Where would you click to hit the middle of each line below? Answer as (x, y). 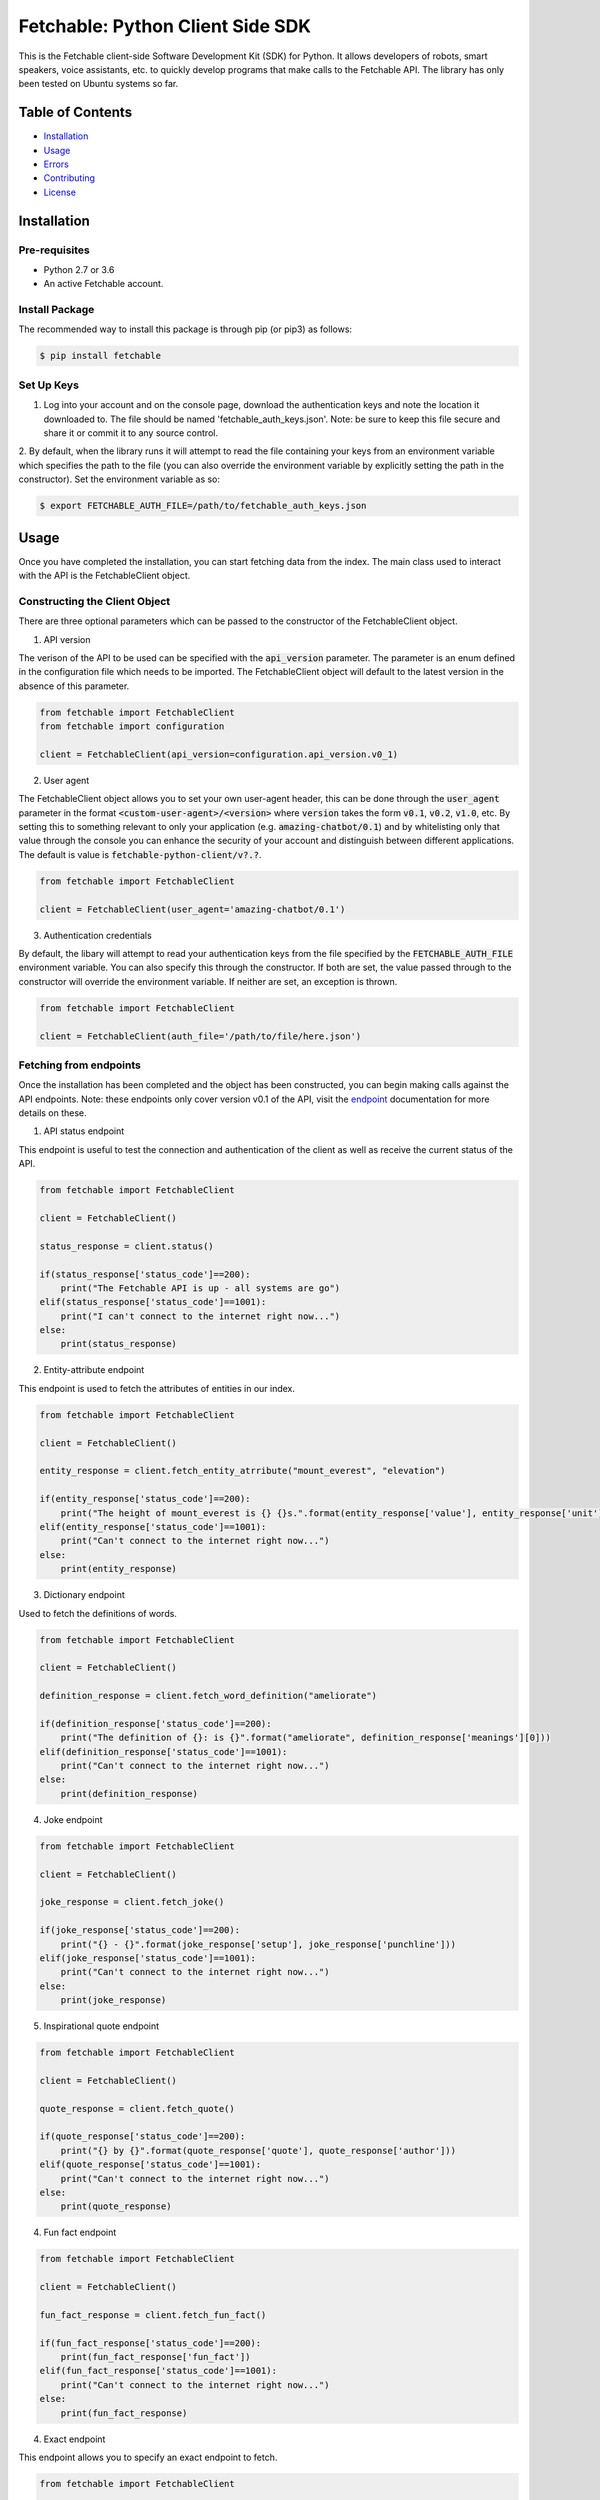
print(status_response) (118, 1344)
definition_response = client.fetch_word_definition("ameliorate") (208, 1696)
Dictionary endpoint (84, 1595)
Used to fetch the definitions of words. (97, 1613)
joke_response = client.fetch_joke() (132, 1902)
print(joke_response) (113, 2000)
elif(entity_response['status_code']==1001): (153, 1526)
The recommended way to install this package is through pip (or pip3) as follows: (185, 329)
